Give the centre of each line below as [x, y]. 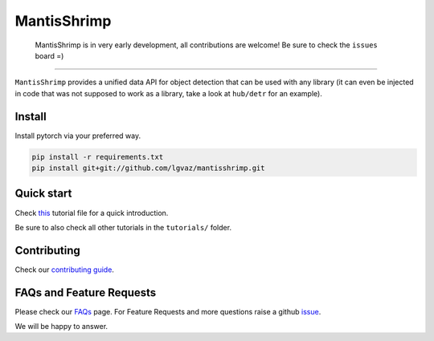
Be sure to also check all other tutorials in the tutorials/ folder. [123, 227]
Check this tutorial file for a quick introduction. [92, 213]
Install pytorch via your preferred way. [78, 136]
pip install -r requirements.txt [98, 157]
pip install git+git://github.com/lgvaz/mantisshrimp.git [148, 168]
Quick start [43, 194]
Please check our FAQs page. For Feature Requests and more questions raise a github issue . [168, 311]
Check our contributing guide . [64, 270]
